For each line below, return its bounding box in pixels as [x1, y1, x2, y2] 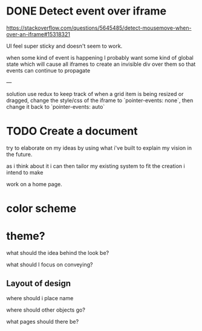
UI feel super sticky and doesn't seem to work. [6, 42, 123, 50]
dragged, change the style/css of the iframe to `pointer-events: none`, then [6, 97, 194, 104]
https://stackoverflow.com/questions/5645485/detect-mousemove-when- [6, 24, 192, 31]
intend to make [6, 169, 44, 176]
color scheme [6, 202, 77, 216]
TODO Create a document [6, 124, 138, 138]
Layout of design [6, 278, 71, 289]
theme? [6, 230, 45, 243]
